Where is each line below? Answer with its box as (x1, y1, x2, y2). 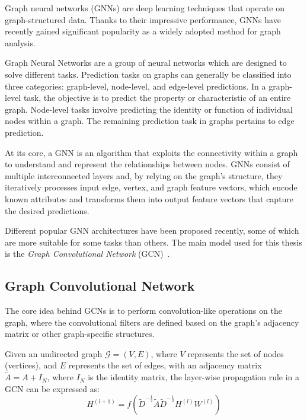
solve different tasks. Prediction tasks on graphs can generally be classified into (5, 68, 292, 80)
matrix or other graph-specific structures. (5, 327, 155, 340)
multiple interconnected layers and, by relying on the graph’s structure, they (5, 169, 283, 182)
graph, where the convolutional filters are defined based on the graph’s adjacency (5, 316, 299, 328)
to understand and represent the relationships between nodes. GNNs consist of (5, 158, 290, 170)
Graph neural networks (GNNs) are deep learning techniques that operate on (5, 2, 285, 14)
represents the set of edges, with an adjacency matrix (68, 359, 262, 371)
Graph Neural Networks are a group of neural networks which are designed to (5, 56, 287, 69)
